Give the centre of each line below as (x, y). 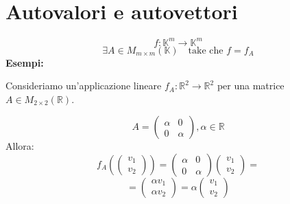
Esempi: (25, 62)
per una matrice (251, 86)
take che (206, 50)
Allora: (20, 146)
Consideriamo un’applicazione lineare (84, 86)
